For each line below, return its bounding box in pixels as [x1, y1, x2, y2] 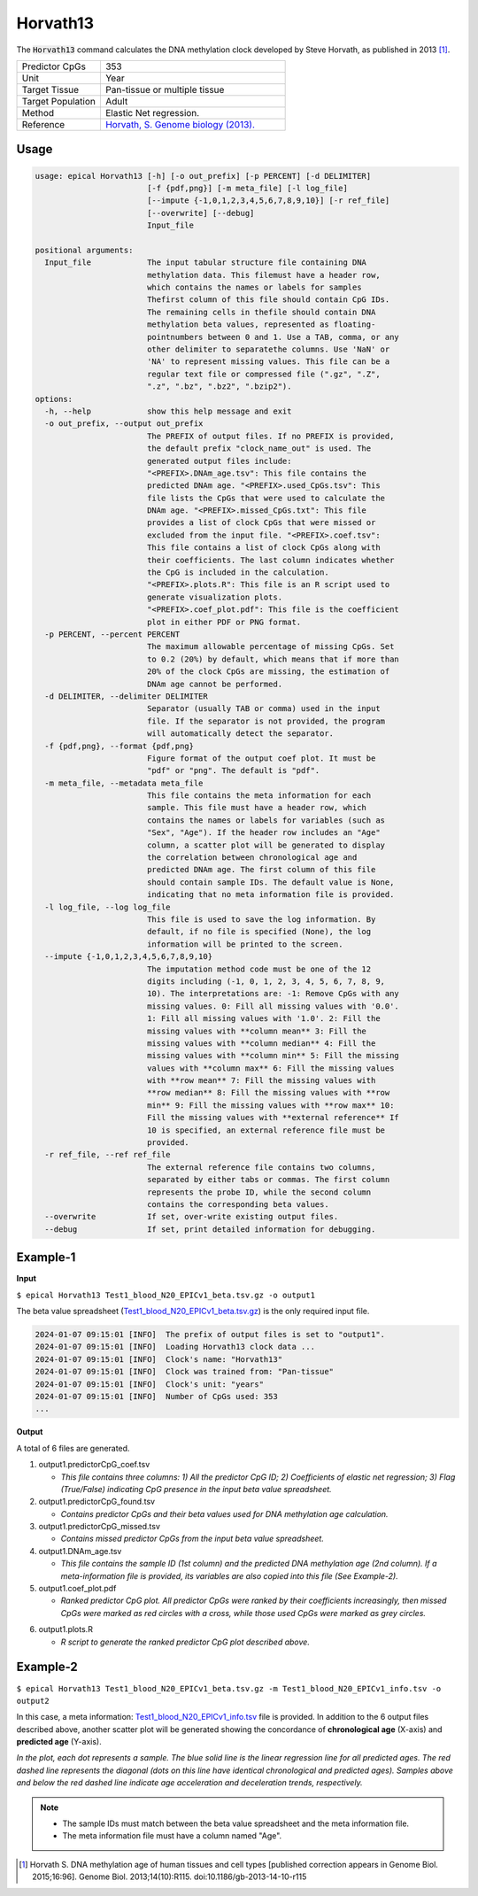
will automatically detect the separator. [146, 729, 335, 739]
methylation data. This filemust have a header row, [146, 270, 381, 280]
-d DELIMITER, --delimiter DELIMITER [44, 691, 208, 701]
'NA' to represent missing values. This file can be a [146, 357, 390, 367]
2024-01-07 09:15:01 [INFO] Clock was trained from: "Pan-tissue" [35, 1366, 335, 1377]
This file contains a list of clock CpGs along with [146, 543, 381, 553]
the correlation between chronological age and [146, 853, 358, 863]
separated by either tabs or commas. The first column [146, 1174, 390, 1185]
